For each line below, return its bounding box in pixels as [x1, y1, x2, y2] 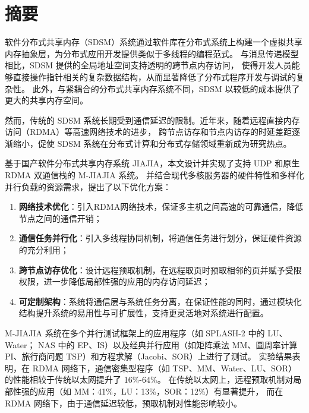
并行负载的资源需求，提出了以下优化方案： [5, 180, 171, 193]
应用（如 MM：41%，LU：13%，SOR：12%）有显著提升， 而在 [37, 384, 283, 397]
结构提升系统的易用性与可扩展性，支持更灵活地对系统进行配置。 [18, 307, 269, 319]
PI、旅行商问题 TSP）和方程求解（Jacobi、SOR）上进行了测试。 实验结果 [5, 350, 292, 362]
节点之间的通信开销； [18, 212, 102, 224]
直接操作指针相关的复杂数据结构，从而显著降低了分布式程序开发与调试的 [12, 70, 296, 83]
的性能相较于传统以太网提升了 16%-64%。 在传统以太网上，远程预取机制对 [5, 373, 294, 386]
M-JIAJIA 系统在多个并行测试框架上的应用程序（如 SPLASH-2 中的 [5, 327, 265, 339]
